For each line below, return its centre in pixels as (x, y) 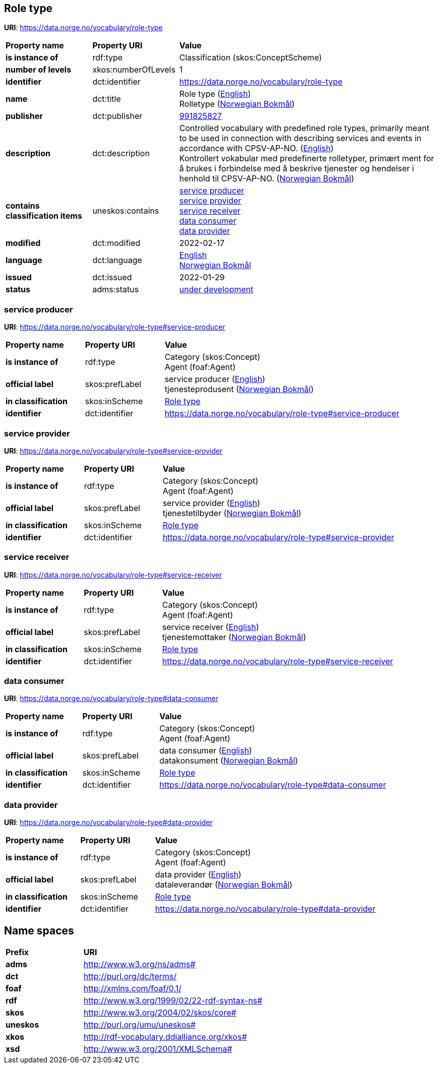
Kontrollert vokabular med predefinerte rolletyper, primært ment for (307, 159)
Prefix (17, 952)
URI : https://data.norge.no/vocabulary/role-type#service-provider (113, 451)
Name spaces (39, 930)
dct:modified (116, 243)
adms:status (116, 290)
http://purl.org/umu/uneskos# (140, 1025)
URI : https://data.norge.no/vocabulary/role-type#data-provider (108, 823)
